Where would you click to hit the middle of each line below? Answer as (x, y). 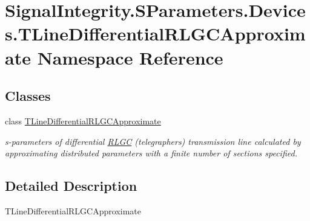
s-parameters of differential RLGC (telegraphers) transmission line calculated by (153, 141)
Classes (28, 96)
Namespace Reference (130, 57)
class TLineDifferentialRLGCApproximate (83, 120)
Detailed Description (71, 186)
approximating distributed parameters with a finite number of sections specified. (151, 153)
